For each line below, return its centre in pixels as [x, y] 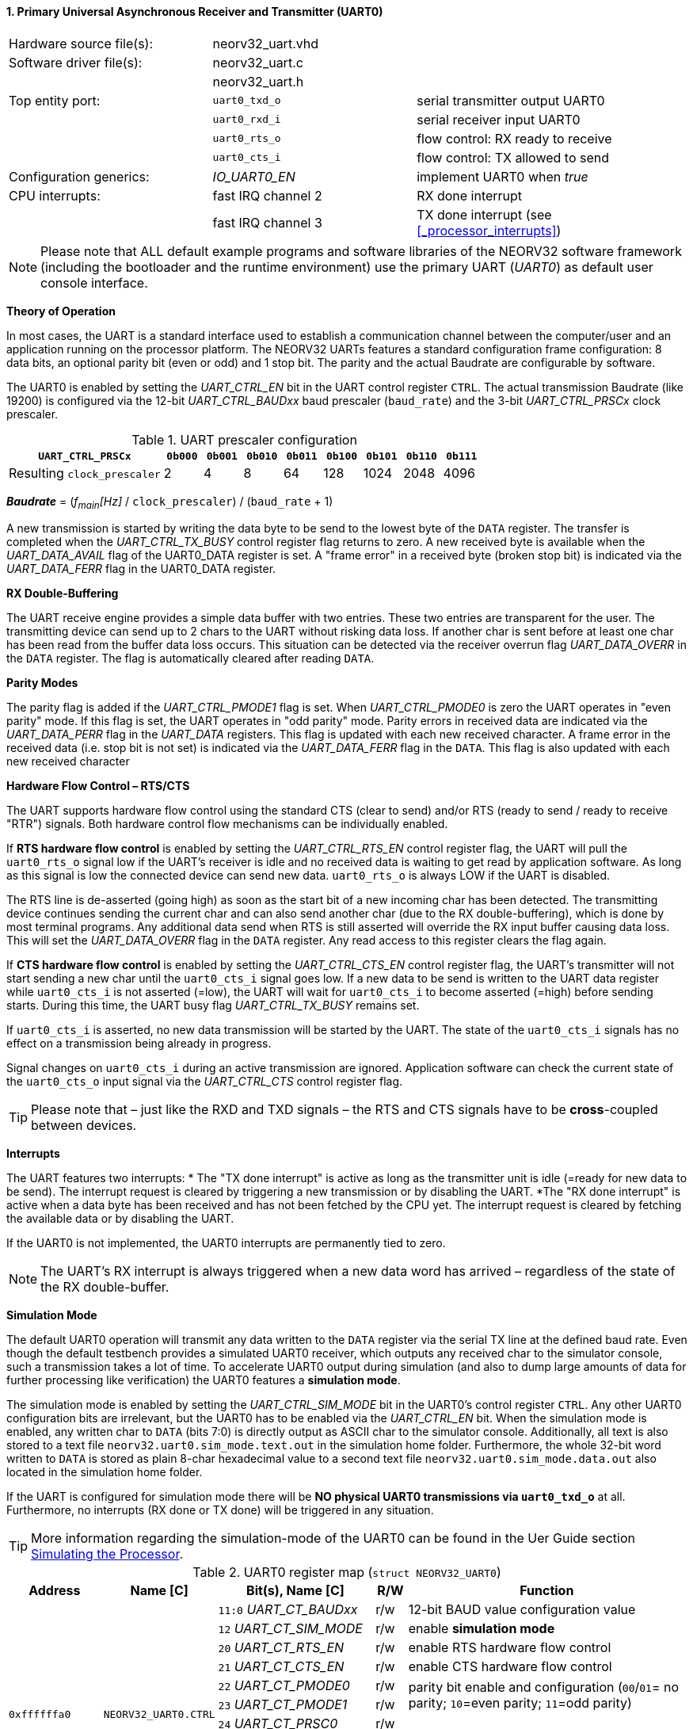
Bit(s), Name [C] [295, 1591]
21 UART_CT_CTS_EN [281, 1667]
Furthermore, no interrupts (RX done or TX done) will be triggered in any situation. [220, 1510]
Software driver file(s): [76, 62]
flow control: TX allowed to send [513, 157]
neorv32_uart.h [258, 81]
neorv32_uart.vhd [266, 43]
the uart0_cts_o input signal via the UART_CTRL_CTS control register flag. [205, 1082]
